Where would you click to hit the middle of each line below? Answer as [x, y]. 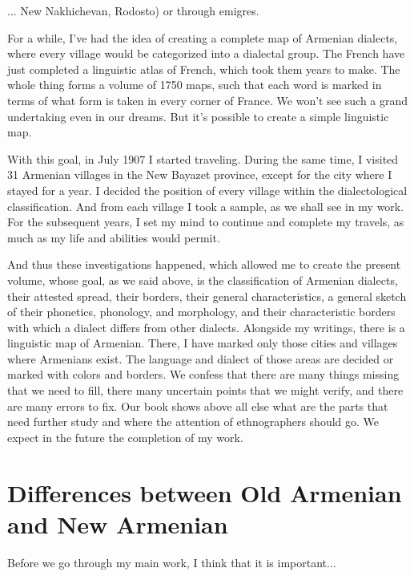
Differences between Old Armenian [205, 492]
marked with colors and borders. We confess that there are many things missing [203, 374]
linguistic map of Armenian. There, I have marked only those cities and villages [203, 343]
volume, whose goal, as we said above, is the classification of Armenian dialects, [203, 280]
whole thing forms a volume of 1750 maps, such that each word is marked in [195, 85]
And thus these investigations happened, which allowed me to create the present [204, 264]
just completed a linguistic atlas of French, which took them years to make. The [204, 69]
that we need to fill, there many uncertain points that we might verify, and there [205, 390]
